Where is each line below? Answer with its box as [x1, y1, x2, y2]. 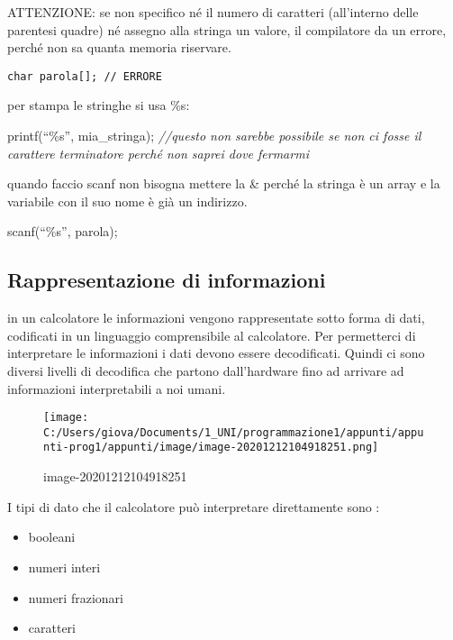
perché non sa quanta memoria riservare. [7, 38, 231, 57]
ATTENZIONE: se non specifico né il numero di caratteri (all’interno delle [7, 3, 419, 21]
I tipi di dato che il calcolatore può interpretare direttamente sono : [7, 497, 380, 516]
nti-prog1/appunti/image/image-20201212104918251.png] [43, 441, 379, 454]
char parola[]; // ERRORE [7, 69, 162, 83]
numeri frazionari [28, 588, 123, 607]
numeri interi [28, 557, 101, 576]
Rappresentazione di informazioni [7, 266, 326, 294]
